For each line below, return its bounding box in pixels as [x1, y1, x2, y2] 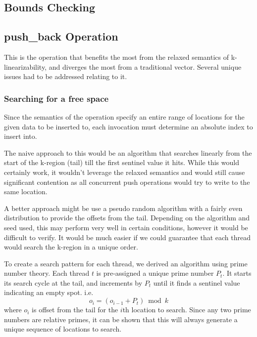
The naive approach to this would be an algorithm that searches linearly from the [4, 147, 252, 158]
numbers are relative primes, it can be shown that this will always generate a [4, 314, 238, 324]
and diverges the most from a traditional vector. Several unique [49, 61, 242, 72]
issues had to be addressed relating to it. [4, 71, 127, 82]
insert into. [4, 131, 37, 141]
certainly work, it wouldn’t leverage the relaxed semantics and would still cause [4, 167, 245, 177]
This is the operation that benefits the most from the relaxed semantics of [4, 51, 229, 62]
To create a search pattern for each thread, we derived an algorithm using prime [4, 258, 248, 268]
